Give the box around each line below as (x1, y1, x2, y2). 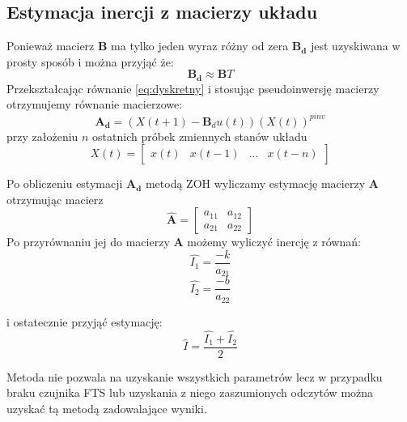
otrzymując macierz (6, 190, 104, 207)
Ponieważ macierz (6, 37, 95, 54)
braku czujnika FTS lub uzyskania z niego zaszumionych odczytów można (6, 384, 374, 401)
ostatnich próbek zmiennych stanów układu (92, 127, 307, 144)
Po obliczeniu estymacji (6, 175, 123, 192)
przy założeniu (6, 127, 78, 144)
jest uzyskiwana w (310, 37, 401, 54)
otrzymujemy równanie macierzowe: (6, 96, 183, 113)
